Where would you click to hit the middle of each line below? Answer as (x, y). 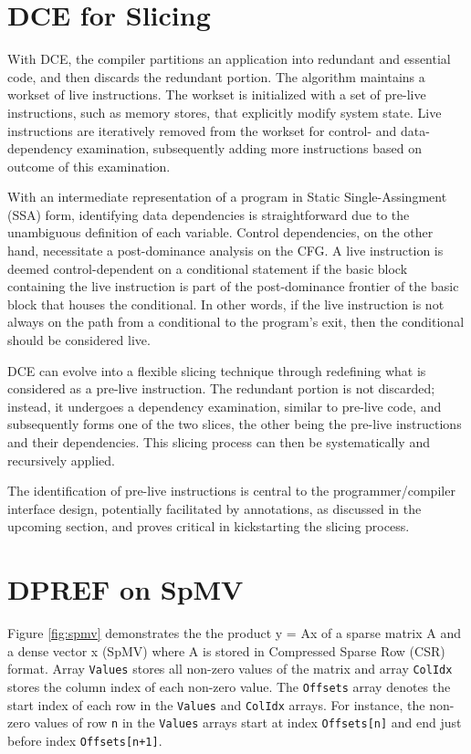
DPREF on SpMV (126, 589)
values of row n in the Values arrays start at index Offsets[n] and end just (248, 723)
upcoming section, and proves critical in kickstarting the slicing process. (209, 526)
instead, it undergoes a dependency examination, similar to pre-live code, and (225, 406)
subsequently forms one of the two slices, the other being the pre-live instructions (235, 424)
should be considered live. (79, 340)
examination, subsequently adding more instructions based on (249, 148)
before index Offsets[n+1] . (85, 740)
